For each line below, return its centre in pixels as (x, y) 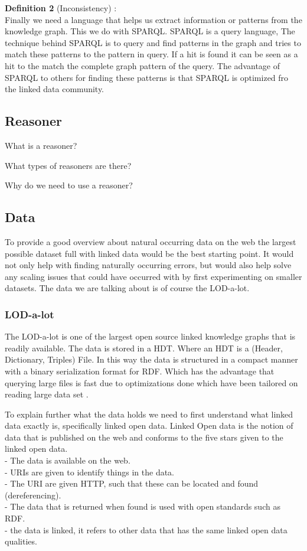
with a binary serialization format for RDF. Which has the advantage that (140, 371)
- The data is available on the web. (68, 460)
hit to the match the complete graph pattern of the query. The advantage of (143, 65)
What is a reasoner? (41, 145)
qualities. (21, 541)
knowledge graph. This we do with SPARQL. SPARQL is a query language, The (150, 31)
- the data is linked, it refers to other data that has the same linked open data (146, 529)
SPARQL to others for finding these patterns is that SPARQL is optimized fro (147, 77)
